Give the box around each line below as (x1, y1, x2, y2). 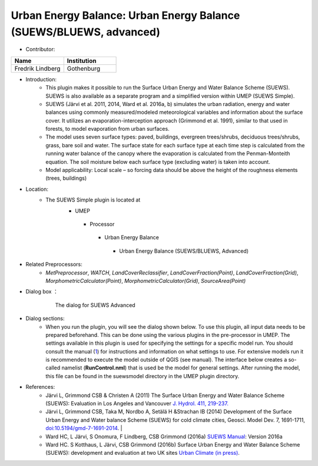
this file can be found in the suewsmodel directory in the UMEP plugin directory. (45, 372, 240, 379)
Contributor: (25, 46, 55, 53)
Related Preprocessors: (25, 261, 82, 268)
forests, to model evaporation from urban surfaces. (45, 125, 170, 133)
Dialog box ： (25, 288, 58, 295)
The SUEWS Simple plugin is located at (45, 196, 141, 203)
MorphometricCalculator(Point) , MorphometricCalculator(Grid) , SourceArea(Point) (45, 277, 246, 284)
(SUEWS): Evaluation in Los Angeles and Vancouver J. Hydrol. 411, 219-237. (45, 400, 229, 407)
